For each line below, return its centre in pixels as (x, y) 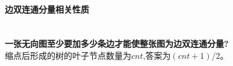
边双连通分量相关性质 (47, 9)
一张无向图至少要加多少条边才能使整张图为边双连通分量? (117, 43)
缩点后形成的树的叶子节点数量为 (68, 55)
